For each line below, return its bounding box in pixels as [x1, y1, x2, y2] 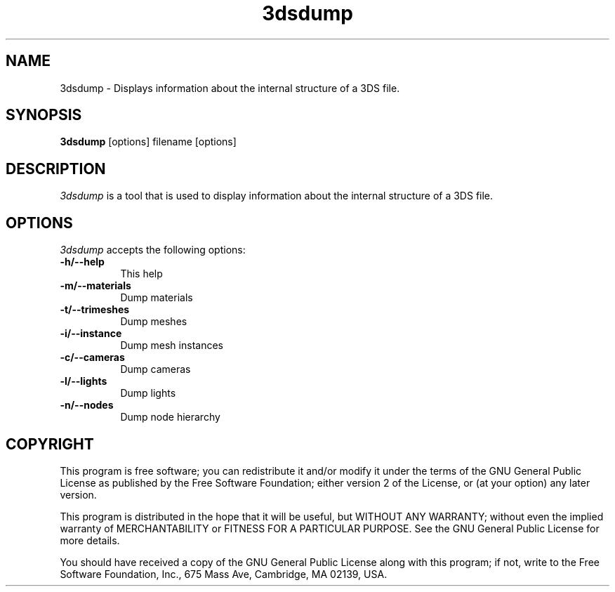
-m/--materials [60, 279, 131, 292]
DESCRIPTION [6, 159, 106, 178]
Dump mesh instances [120, 339, 223, 352]
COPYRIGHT [6, 435, 94, 453]
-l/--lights [60, 375, 107, 388]
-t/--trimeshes [60, 303, 130, 316]
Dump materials [120, 291, 193, 304]
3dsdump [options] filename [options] [60, 136, 237, 148]
